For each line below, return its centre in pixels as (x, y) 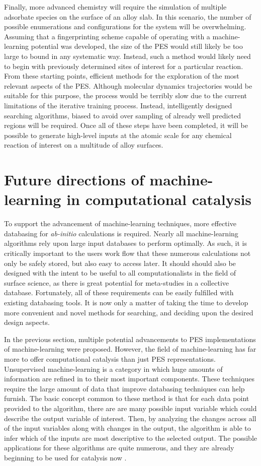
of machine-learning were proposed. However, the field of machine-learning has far (130, 349)
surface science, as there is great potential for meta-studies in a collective (116, 282)
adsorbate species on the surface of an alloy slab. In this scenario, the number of (128, 16)
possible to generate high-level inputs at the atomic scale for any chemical (118, 135)
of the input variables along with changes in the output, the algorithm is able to (127, 428)
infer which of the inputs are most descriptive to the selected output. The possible (131, 438)
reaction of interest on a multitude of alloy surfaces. (84, 145)
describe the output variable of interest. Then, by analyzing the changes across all (130, 418)
